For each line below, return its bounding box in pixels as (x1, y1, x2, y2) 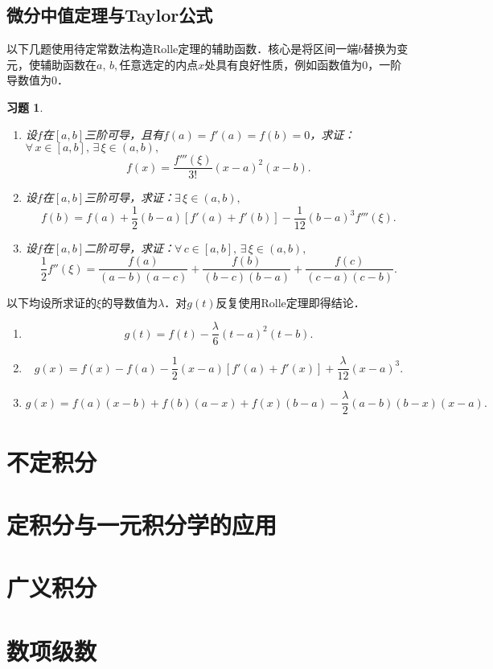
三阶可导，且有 (84, 125, 163, 142)
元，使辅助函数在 (6, 55, 97, 72)
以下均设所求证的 (6, 293, 97, 310)
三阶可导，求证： (84, 189, 175, 206)
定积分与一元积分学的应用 (6, 507, 277, 540)
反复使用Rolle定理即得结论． (216, 293, 365, 310)
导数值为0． (6, 72, 68, 88)
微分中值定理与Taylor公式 (6, 2, 213, 27)
